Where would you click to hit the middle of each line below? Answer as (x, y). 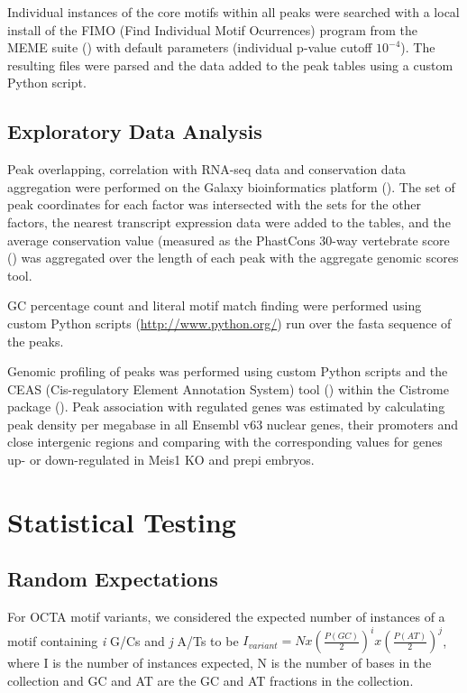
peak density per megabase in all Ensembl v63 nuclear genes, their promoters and (233, 424)
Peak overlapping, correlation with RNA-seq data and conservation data (207, 169)
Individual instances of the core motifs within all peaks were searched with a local (233, 12)
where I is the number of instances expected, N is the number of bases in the (220, 663)
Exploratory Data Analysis (135, 131)
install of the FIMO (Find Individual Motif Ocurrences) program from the (213, 29)
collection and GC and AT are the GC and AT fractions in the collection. (211, 680)
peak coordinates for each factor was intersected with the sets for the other (215, 204)
